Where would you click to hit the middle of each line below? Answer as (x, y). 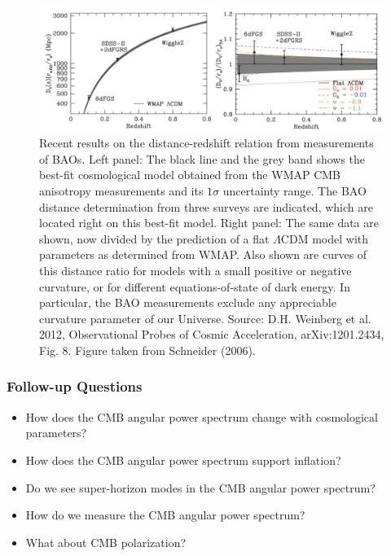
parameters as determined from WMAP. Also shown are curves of (203, 254)
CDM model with (325, 238)
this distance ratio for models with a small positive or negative (195, 270)
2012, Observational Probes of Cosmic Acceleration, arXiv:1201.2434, (212, 334)
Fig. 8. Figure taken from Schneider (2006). (147, 350)
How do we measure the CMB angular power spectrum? (165, 515)
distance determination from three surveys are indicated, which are (206, 206)
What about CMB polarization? (106, 542)
